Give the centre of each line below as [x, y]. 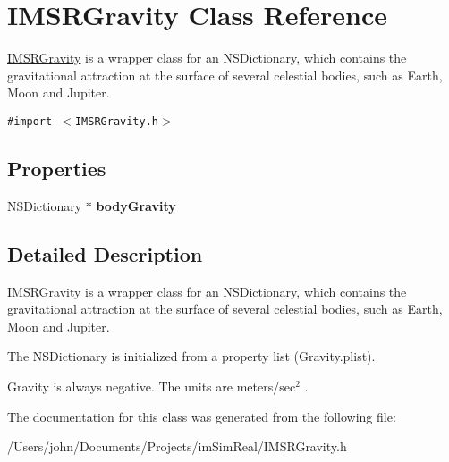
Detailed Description [105, 253]
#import [30, 121]
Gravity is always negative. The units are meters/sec [152, 386]
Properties [57, 168]
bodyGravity [136, 205]
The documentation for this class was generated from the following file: [202, 416]
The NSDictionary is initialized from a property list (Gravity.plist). [191, 356]
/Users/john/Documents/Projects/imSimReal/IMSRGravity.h [177, 446]
